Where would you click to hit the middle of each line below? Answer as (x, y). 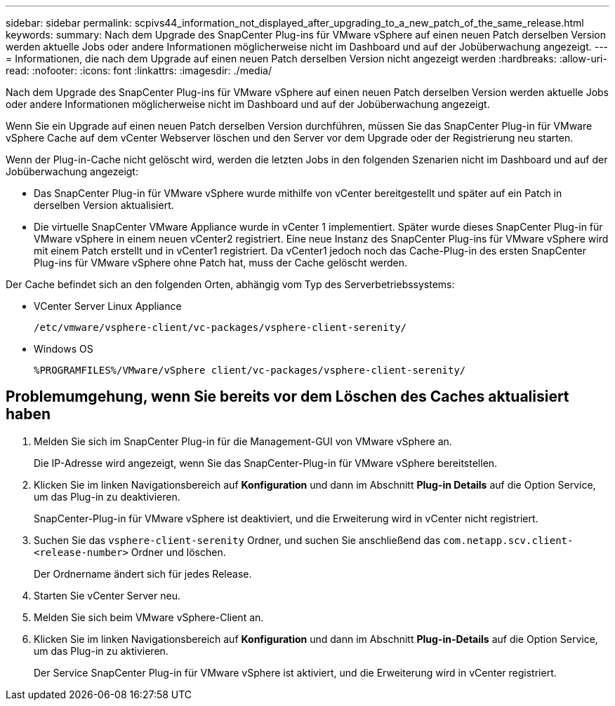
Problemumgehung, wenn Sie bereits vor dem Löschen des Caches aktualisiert (287, 397)
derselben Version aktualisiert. (104, 205)
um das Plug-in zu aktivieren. (101, 651)
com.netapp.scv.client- (508, 540)
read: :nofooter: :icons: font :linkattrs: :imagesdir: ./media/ (139, 70)
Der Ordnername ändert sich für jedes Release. (143, 573)
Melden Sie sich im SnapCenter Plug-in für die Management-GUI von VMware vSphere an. (243, 441)
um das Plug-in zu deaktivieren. (107, 496)
